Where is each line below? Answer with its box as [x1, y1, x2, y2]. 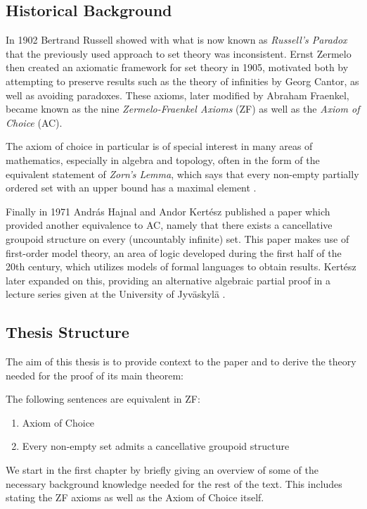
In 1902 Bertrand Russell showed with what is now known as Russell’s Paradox [6, 32, 347, 47]
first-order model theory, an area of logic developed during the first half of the [6, 245, 342, 260]
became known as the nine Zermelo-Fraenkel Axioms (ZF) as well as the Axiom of [6, 101, 360, 116]
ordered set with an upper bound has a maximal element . [6, 180, 257, 195]
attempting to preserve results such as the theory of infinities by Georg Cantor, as [6, 73, 359, 88]
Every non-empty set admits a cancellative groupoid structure [22, 439, 290, 453]
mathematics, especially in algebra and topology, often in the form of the [6, 152, 320, 167]
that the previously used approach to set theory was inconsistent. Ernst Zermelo [6, 46, 352, 61]
